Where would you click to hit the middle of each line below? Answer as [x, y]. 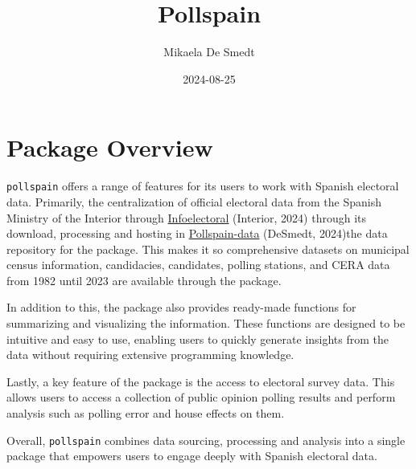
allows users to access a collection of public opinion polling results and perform [201, 397]
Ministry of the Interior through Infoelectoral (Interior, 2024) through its [187, 217]
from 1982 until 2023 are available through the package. [144, 280]
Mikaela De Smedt [209, 52]
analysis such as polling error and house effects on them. [146, 413]
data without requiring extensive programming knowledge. [150, 355]
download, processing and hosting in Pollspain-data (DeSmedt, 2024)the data [197, 233]
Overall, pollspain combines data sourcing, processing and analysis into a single [206, 440]
